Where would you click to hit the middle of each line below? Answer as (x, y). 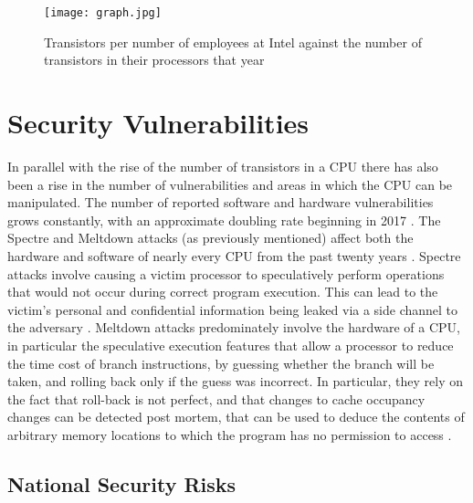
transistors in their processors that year (154, 60)
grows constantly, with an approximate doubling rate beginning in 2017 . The (224, 220)
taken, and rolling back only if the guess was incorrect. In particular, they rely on (236, 381)
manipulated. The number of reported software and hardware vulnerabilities (221, 202)
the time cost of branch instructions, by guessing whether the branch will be (221, 363)
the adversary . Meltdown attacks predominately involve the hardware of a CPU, (234, 327)
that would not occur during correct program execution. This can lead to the (223, 292)
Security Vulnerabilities (158, 123)
